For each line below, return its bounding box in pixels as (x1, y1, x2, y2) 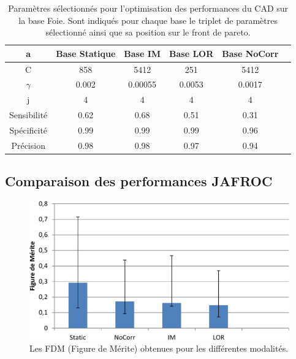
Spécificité (9, 124, 48, 136)
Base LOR (169, 47, 214, 59)
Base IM (124, 47, 161, 59)
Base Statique (56, 47, 116, 59)
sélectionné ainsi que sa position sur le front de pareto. (45, 26, 251, 39)
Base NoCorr (222, 47, 279, 59)
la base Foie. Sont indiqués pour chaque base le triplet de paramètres (18, 13, 278, 26)
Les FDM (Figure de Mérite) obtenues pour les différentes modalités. (29, 342, 289, 355)
